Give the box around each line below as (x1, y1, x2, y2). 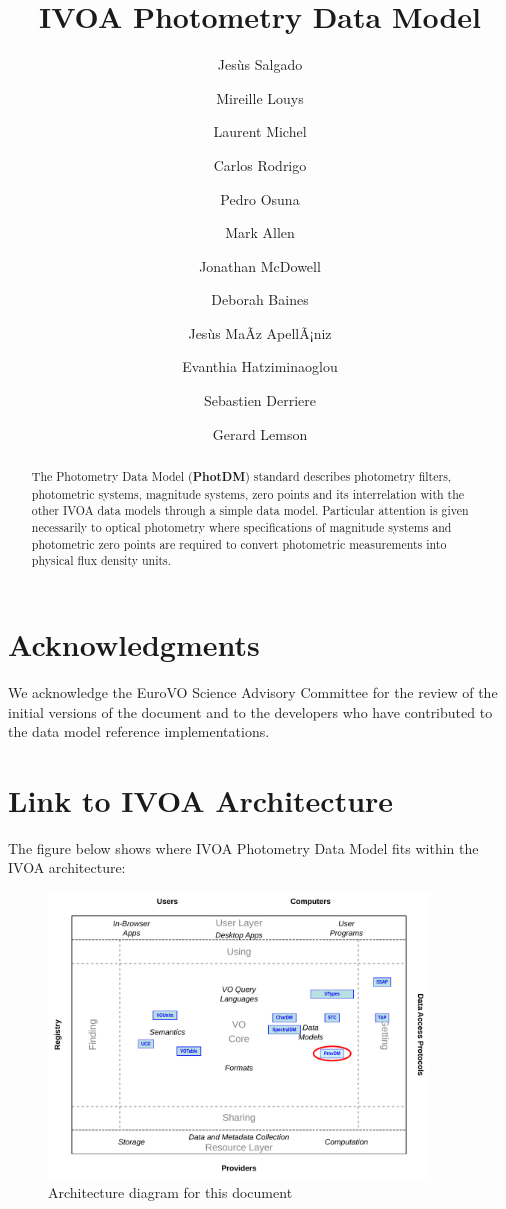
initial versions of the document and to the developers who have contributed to (8, 701, 493, 722)
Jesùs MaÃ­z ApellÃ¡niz (188, 322, 332, 343)
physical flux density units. (31, 552, 172, 569)
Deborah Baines (211, 289, 309, 310)
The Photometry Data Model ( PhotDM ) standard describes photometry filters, (31, 468, 452, 486)
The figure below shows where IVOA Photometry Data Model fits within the (8, 837, 479, 858)
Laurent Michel (213, 121, 307, 142)
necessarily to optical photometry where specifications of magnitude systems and (31, 519, 452, 536)
